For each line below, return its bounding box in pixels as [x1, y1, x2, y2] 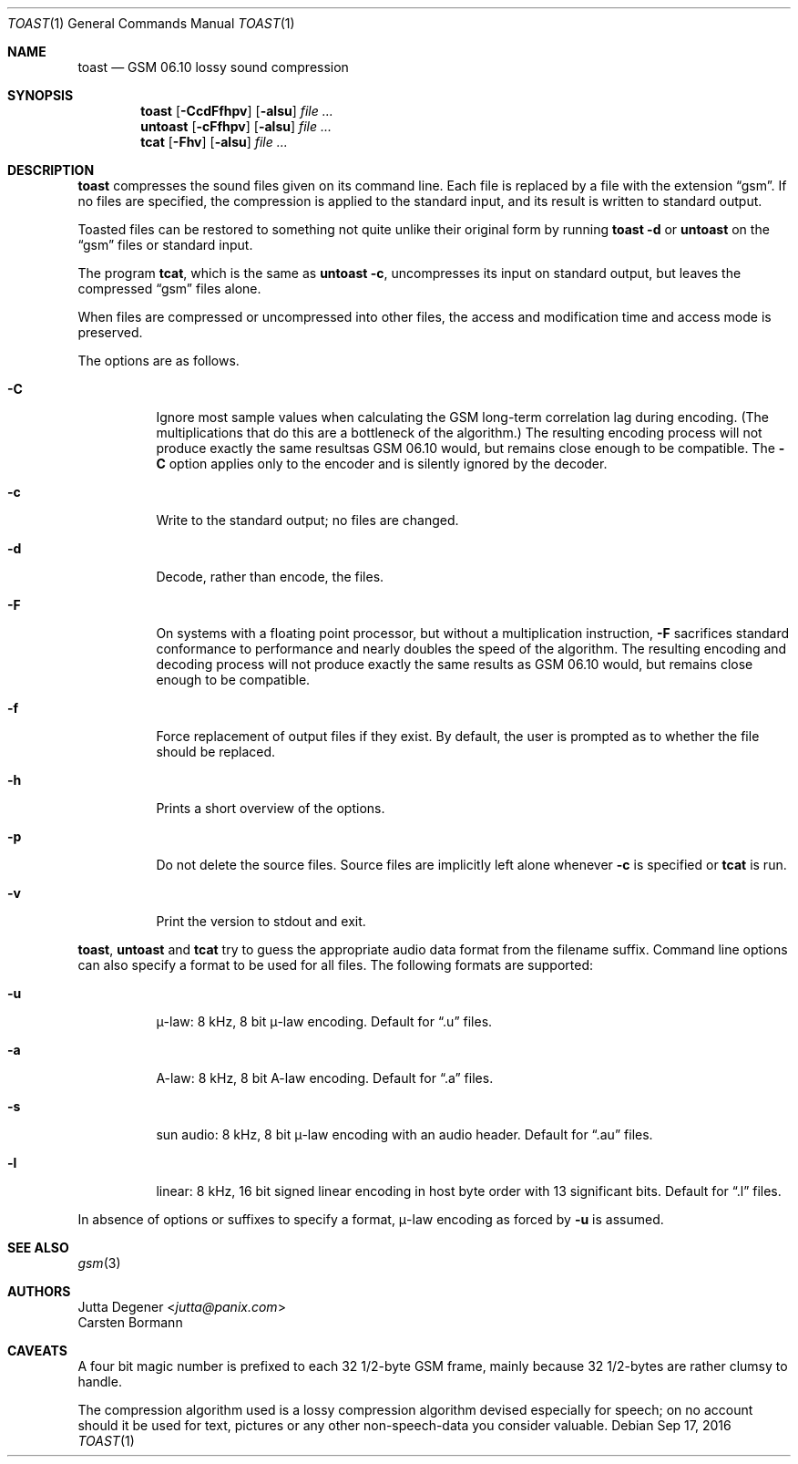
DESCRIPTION [7, 162, 95, 178]
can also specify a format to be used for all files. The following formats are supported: [77, 957, 593, 973]
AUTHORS [7, 1284, 71, 1299]
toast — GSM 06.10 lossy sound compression [77, 59, 349, 75]
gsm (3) [77, 1255, 121, 1271]
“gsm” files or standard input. [77, 237, 253, 253]
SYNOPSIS [7, 88, 74, 103]
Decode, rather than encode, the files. [156, 569, 384, 584]
